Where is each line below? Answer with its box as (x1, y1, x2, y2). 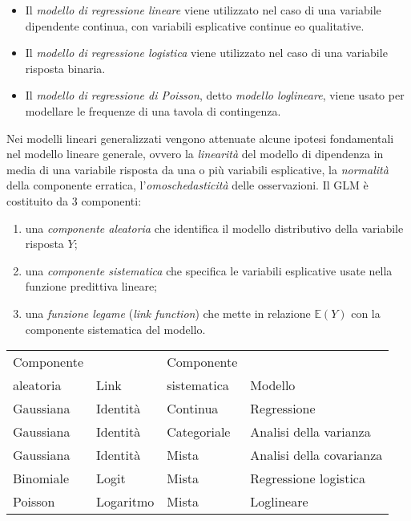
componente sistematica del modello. (25, 320, 206, 337)
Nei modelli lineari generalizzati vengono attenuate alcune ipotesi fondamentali (6, 129, 394, 146)
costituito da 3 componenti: (6, 192, 142, 209)
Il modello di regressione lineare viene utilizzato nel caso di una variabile (25, 2, 381, 18)
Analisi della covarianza (250, 446, 383, 465)
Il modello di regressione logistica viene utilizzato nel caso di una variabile (25, 44, 388, 61)
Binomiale (13, 469, 70, 488)
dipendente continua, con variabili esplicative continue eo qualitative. (25, 17, 365, 34)
